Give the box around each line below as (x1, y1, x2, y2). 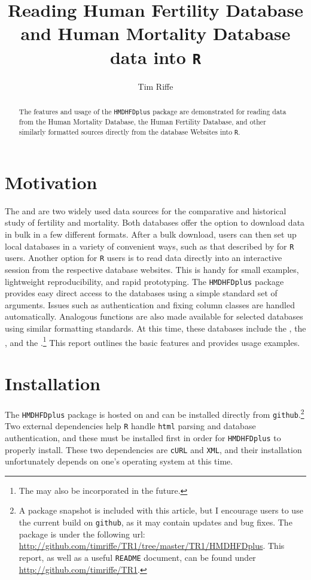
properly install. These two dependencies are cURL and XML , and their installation (5, 443, 302, 456)
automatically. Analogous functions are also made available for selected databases (5, 310, 303, 323)
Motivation (5, 169, 97, 194)
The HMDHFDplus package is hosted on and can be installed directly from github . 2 (5, 406, 304, 420)
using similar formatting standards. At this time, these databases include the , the (5, 322, 306, 335)
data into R (109, 44, 202, 69)
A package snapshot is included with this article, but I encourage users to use (19, 504, 303, 517)
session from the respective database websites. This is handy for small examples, (5, 263, 299, 275)
